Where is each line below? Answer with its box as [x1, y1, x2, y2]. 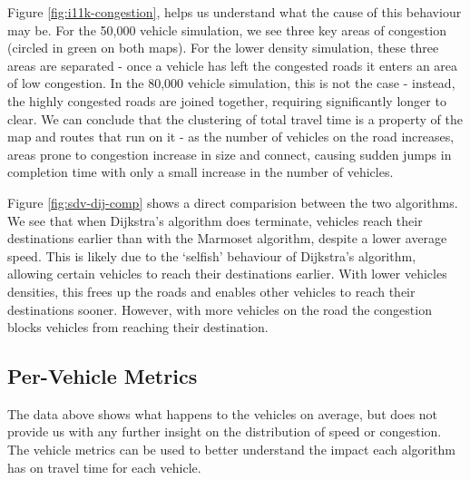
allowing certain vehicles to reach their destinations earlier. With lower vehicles [7, 264, 447, 283]
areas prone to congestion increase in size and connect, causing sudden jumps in [7, 144, 452, 163]
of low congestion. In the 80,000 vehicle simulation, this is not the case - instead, [7, 73, 455, 93]
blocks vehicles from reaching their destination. [7, 318, 269, 337]
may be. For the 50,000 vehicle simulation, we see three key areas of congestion [7, 20, 446, 39]
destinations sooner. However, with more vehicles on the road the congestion [7, 299, 432, 318]
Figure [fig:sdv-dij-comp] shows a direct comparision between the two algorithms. [7, 192, 458, 211]
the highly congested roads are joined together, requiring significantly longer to [7, 91, 446, 110]
